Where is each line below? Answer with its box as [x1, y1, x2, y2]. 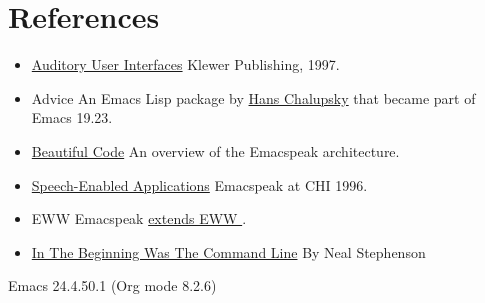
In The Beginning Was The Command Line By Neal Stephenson [31, 241, 426, 262]
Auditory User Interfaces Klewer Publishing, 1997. [31, 54, 340, 75]
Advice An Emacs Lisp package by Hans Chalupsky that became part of [31, 87, 476, 108]
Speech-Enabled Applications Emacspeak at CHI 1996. [31, 174, 368, 195]
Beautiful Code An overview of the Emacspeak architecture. [31, 140, 400, 161]
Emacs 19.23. [31, 107, 113, 128]
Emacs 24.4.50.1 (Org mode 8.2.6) [8, 275, 217, 296]
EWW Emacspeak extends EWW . [31, 208, 247, 229]
